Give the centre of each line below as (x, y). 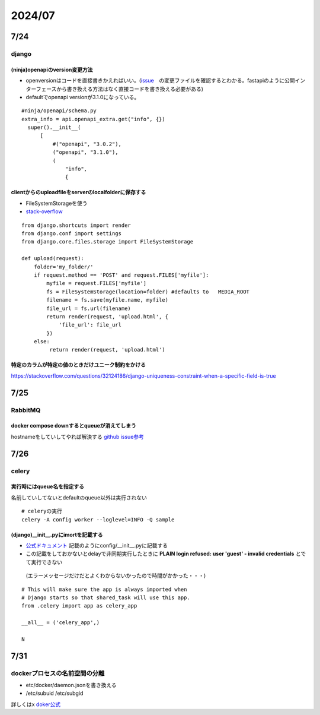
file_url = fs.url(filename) (89, 308)
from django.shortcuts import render (76, 225)
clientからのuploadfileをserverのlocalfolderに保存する (79, 192)
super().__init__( (54, 127)
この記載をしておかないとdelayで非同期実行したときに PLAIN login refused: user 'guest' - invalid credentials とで (166, 554)
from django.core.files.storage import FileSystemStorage (108, 242)
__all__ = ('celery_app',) (61, 623)
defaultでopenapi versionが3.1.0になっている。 (83, 97)
